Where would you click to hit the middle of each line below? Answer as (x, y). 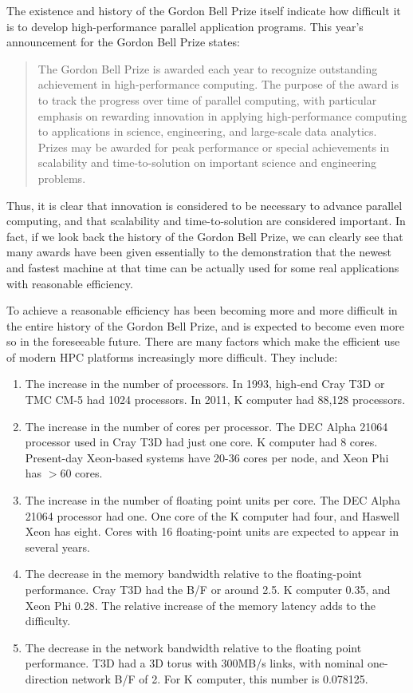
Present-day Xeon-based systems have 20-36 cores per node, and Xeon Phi (207, 457)
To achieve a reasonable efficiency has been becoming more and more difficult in (202, 310)
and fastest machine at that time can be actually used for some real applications (203, 267)
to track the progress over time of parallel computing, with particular (207, 99)
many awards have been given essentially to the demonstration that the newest (199, 252)
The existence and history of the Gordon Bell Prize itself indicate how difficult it (204, 10)
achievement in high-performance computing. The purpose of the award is (218, 84)
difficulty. (48, 621)
